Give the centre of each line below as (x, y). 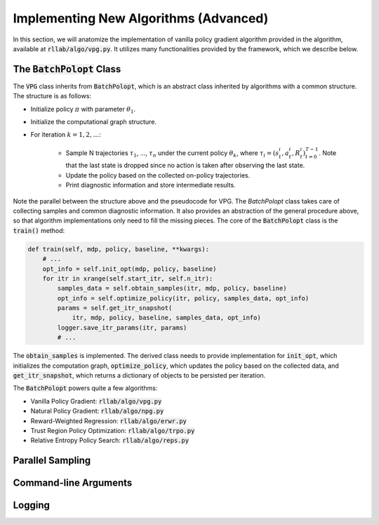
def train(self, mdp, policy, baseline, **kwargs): (119, 249)
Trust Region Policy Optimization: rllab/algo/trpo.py (113, 430)
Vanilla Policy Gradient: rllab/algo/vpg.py (96, 401)
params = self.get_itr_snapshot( (115, 308)
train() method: (39, 230)
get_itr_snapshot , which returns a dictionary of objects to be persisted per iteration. (139, 375)
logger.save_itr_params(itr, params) (122, 327)
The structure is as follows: (52, 96)
